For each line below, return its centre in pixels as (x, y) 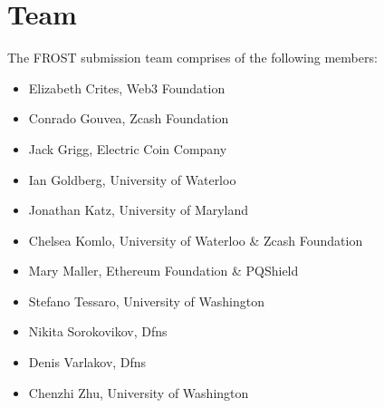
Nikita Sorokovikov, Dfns (98, 331)
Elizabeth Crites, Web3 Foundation (127, 87)
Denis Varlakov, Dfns (87, 362)
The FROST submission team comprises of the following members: (192, 58)
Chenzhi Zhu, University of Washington (139, 392)
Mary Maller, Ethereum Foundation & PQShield (163, 271)
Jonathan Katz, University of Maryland (139, 210)
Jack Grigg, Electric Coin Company (128, 148)
